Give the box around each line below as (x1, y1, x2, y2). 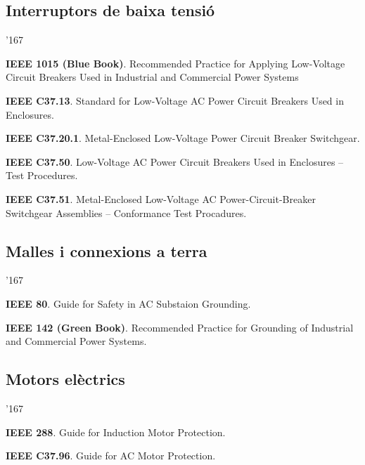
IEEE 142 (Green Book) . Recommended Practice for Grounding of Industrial (6, 320, 354, 334)
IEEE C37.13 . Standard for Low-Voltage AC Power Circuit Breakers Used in (6, 93, 344, 107)
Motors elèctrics (6, 368, 125, 390)
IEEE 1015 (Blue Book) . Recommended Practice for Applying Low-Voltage (6, 55, 345, 70)
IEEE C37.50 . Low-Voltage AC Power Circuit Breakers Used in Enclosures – (6, 154, 344, 169)
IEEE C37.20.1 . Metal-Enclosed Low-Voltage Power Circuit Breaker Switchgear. (6, 131, 360, 145)
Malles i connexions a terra (6, 240, 207, 261)
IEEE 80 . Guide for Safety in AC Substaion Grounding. (6, 296, 251, 310)
